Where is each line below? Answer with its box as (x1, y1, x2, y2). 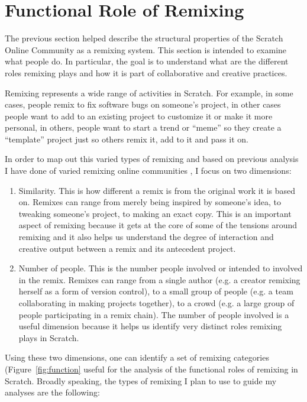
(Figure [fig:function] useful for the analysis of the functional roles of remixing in (5, 362, 298, 375)
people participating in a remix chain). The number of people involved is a (18, 308, 289, 320)
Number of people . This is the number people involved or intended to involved (18, 262, 303, 274)
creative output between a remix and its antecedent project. (18, 242, 236, 254)
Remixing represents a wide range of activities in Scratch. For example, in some (5, 86, 293, 99)
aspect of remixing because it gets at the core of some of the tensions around (18, 219, 298, 231)
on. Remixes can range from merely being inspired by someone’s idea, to (18, 196, 281, 208)
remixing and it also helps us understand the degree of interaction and (18, 231, 274, 243)
